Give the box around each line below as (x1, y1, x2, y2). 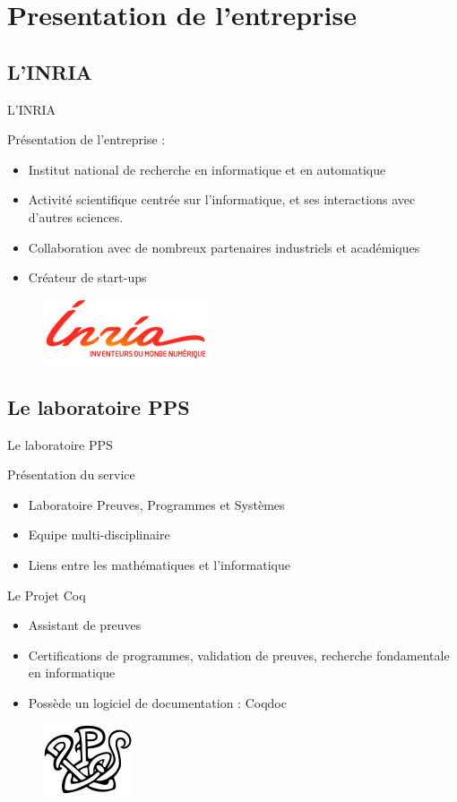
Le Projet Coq (7, 585, 86, 604)
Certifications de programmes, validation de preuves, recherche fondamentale (28, 645, 450, 664)
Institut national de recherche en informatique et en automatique (28, 160, 386, 178)
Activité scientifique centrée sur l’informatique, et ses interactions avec (28, 190, 416, 209)
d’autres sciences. (28, 207, 124, 226)
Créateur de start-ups (28, 268, 147, 287)
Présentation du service (7, 465, 135, 484)
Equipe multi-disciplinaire (28, 525, 170, 544)
